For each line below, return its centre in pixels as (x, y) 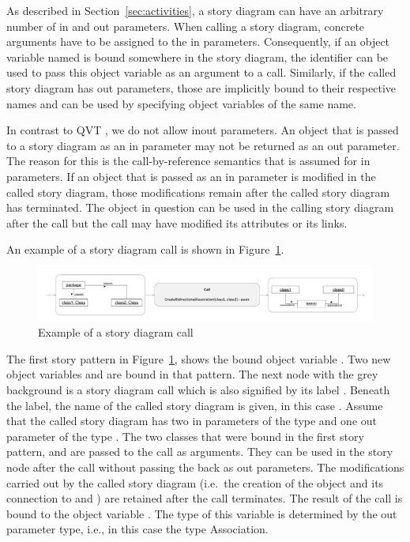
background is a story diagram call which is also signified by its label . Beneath (198, 389)
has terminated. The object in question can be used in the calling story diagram (200, 207)
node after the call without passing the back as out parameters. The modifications (205, 467)
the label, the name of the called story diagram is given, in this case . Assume (195, 405)
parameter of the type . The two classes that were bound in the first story (185, 436)
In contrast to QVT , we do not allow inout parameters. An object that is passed (203, 130)
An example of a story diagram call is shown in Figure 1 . (145, 249)
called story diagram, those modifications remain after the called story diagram (198, 192)
